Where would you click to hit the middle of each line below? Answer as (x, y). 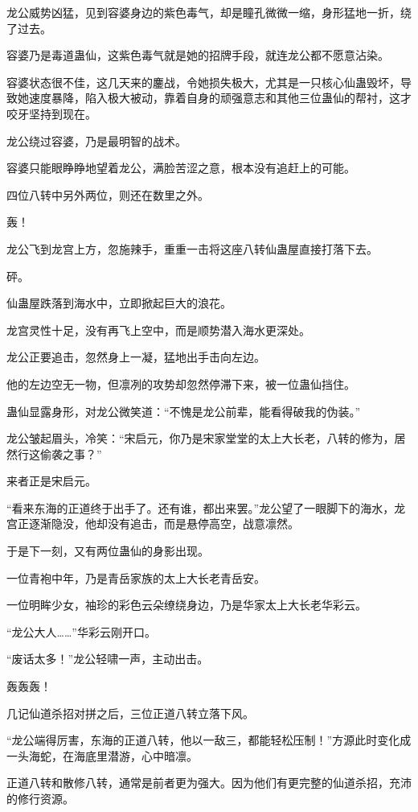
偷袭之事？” (71, 453)
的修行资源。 (40, 798)
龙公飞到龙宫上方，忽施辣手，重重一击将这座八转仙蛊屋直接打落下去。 (192, 248)
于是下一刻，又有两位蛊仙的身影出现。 (108, 551)
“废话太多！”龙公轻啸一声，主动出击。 (108, 659)
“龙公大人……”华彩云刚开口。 (81, 631)
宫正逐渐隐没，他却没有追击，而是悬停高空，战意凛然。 (153, 523)
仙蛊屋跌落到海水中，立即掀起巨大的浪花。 (119, 303)
